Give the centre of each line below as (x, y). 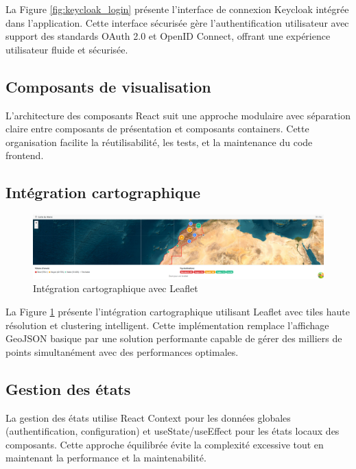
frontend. (25, 155)
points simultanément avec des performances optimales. (122, 351)
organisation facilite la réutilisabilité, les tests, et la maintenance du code (159, 142)
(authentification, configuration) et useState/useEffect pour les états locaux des (173, 431)
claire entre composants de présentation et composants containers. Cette (157, 129)
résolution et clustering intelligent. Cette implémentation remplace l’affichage (167, 325)
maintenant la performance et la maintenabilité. (106, 458)
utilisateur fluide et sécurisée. (67, 49)
